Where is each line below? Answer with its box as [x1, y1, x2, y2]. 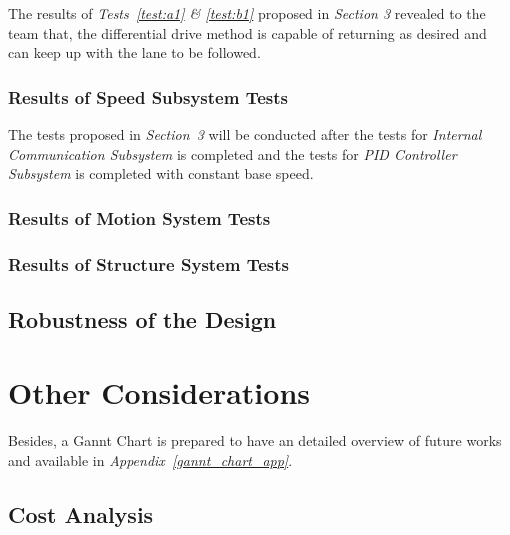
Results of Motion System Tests [8, 205, 271, 230]
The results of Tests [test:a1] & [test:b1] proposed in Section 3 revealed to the [8, 3, 486, 23]
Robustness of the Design [8, 303, 277, 334]
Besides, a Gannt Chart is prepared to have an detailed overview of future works [8, 430, 502, 451]
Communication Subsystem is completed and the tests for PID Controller [8, 143, 457, 164]
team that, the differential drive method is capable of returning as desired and [8, 22, 487, 43]
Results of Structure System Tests [8, 251, 289, 276]
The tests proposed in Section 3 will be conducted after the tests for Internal [8, 124, 482, 144]
